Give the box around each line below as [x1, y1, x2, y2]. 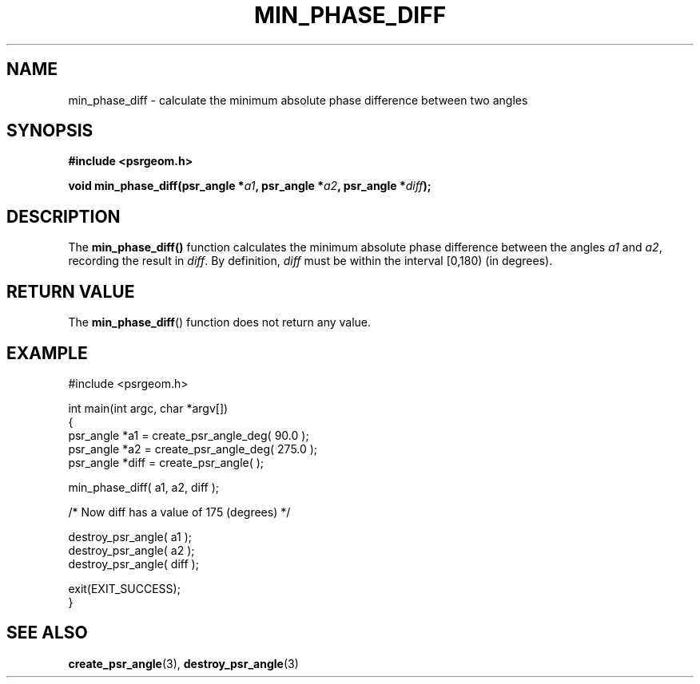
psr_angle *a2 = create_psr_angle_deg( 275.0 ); [68, 441, 318, 456]
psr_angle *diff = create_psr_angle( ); [68, 455, 264, 469]
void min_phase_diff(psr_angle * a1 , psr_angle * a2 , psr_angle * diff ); [68, 179, 432, 193]
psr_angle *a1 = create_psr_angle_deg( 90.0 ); [68, 428, 309, 442]
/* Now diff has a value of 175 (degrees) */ [68, 504, 291, 519]
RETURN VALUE [6, 281, 135, 302]
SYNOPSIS [6, 121, 93, 141]
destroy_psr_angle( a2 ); [68, 543, 195, 557]
